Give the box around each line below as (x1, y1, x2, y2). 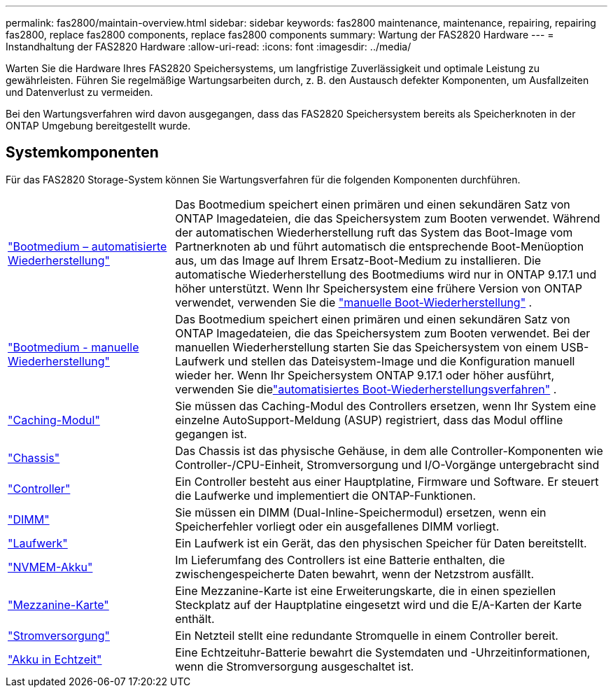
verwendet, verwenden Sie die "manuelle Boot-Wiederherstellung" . (175, 295, 533, 309)
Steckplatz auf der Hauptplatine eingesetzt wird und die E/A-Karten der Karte (175, 597, 582, 612)
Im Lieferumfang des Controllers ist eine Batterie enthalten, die (175, 552, 505, 567)
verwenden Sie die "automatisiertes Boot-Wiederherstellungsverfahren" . (175, 381, 557, 396)
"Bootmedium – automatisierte (8, 239, 167, 253)
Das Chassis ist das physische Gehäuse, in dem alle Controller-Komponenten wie (175, 443, 603, 458)
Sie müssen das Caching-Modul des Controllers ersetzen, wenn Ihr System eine (175, 398, 596, 413)
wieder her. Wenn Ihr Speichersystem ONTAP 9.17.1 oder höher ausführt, (175, 367, 555, 382)
